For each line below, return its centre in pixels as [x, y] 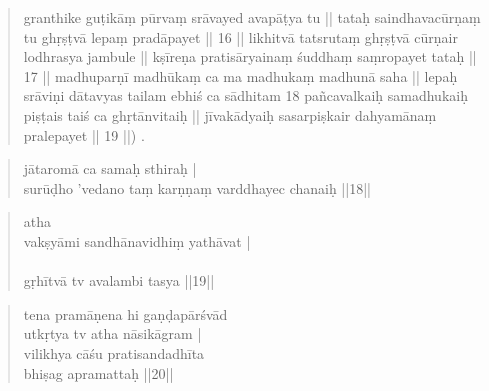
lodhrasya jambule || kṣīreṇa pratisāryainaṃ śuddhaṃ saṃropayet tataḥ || [250, 56]
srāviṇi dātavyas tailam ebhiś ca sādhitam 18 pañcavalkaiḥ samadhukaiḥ [245, 95]
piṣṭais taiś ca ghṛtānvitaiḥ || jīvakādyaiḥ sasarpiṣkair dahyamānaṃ [230, 114]
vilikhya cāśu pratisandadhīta [114, 352]
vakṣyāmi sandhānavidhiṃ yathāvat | [137, 240]
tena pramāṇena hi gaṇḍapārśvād [125, 313]
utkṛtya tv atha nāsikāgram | [112, 333]
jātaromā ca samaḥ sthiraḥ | [110, 168]
